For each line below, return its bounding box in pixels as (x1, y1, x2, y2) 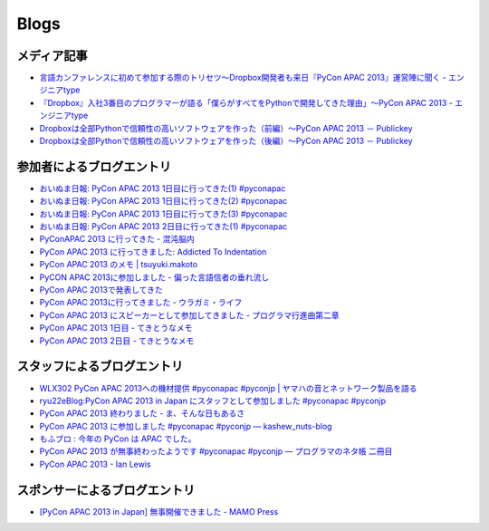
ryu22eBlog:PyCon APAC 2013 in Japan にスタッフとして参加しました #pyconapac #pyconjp (39, 395, 387, 406)
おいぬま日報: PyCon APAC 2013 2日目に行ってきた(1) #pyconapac (39, 221, 288, 232)
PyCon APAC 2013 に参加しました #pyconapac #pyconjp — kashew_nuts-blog (39, 420, 332, 431)
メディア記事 (16, 48, 88, 63)
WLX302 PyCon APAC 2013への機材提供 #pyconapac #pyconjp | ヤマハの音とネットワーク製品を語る (39, 382, 417, 393)
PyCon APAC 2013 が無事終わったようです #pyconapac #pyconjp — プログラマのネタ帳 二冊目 (39, 446, 393, 457)
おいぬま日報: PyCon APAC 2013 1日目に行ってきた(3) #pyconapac (39, 208, 288, 219)
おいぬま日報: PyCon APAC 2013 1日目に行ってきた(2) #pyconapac (39, 196, 288, 207)
